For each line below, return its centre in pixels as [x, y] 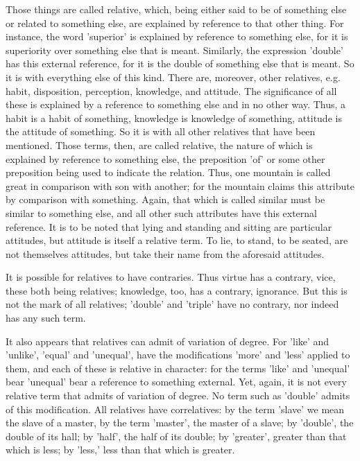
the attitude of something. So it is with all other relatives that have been [161, 131]
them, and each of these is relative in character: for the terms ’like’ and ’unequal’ [178, 368]
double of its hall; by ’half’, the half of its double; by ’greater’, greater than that [176, 436]
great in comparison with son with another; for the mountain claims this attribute [180, 185]
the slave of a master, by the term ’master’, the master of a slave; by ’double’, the [180, 423]
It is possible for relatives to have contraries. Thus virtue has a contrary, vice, [171, 277]
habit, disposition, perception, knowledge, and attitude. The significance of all [171, 90]
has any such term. [46, 318]
